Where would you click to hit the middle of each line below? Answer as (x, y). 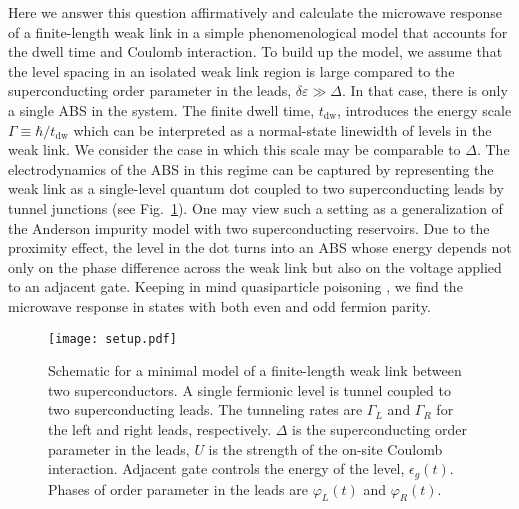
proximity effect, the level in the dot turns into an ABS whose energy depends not (260, 247)
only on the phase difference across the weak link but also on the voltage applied (255, 266)
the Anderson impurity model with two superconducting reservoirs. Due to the (249, 227)
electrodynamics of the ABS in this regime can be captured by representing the (251, 168)
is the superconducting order (379, 428)
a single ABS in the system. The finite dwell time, (161, 109)
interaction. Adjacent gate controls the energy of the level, (226, 468)
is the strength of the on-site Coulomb (325, 448)
